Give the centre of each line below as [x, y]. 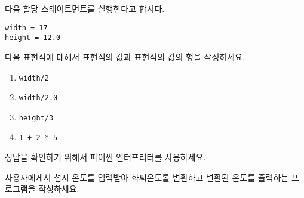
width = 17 [26, 28]
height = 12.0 [33, 38]
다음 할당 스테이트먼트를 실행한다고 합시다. [85, 8]
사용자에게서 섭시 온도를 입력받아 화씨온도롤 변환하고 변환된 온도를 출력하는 [147, 177]
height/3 [36, 118]
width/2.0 [38, 98]
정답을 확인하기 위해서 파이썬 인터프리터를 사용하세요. [105, 157]
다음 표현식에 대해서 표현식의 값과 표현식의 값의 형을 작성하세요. [125, 56]
